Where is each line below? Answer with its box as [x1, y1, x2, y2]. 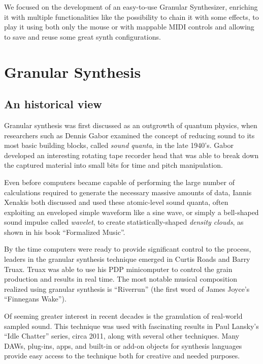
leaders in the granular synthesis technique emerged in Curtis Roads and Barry [4, 254, 250, 264]
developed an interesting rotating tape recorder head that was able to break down [4, 149, 259, 160]
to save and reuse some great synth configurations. [4, 31, 161, 42]
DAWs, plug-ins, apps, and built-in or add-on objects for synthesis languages [4, 340, 242, 351]
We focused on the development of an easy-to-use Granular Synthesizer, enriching [4, 2, 258, 12]
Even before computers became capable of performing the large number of [4, 176, 235, 187]
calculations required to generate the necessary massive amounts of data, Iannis [4, 187, 252, 197]
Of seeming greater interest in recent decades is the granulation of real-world [4, 311, 243, 321]
